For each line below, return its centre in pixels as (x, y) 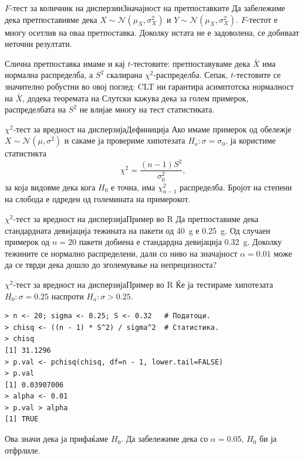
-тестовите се (257, 75)
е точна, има (133, 187)
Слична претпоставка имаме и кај (65, 63)
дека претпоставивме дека (51, 19)
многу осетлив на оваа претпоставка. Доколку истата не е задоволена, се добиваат (152, 32)
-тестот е (262, 19)
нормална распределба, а (49, 75)
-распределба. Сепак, (191, 75)
